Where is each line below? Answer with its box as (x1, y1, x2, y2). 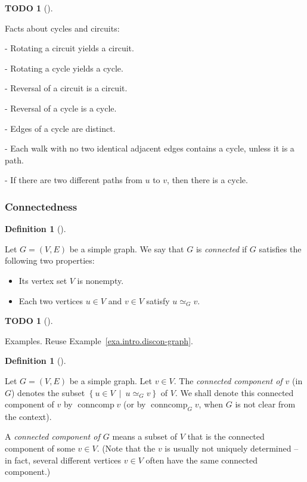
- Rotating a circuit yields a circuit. (5, 42, 134, 54)
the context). (5, 410, 52, 422)
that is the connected (187, 430, 265, 443)
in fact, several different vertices (5, 453, 122, 466)
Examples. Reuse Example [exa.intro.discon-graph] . (5, 334, 193, 347)
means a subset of (112, 430, 178, 443)
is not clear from (235, 398, 296, 410)
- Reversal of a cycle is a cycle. (5, 101, 117, 114)
